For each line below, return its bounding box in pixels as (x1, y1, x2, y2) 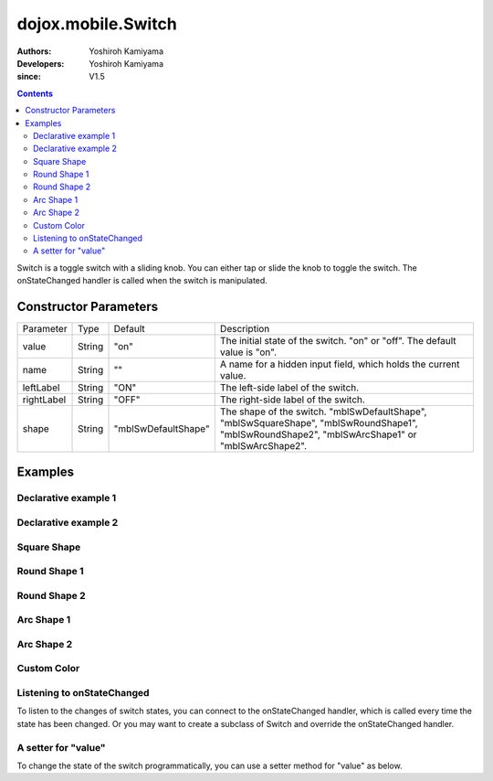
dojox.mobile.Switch (16, 14, 177, 34)
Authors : (16, 46, 52, 57)
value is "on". (219, 346, 278, 358)
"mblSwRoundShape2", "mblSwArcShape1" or (219, 428, 417, 441)
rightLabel (22, 393, 67, 406)
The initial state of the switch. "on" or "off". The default (219, 335, 456, 348)
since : (16, 71, 41, 82)
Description (219, 323, 270, 336)
